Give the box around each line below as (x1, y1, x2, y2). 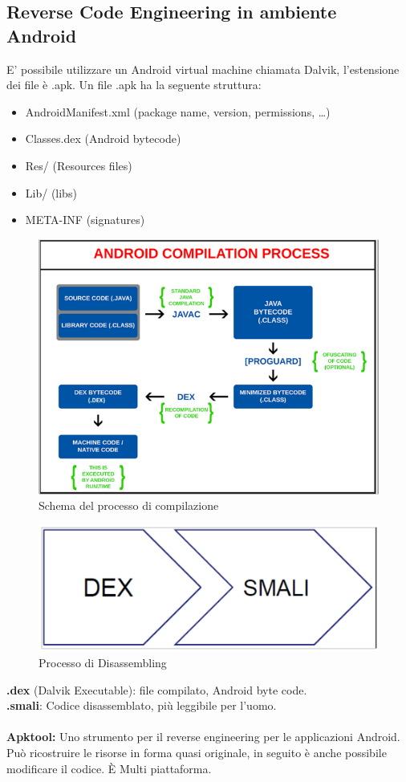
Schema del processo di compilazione (39, 497, 219, 514)
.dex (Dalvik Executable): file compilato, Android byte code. (6, 681, 307, 698)
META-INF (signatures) (25, 211, 145, 228)
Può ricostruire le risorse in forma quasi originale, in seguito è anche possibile (6, 743, 387, 760)
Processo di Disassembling (39, 654, 167, 670)
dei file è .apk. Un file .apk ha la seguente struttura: (6, 76, 262, 93)
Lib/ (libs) (25, 184, 77, 201)
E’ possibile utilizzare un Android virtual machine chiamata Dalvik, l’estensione (6, 60, 400, 77)
